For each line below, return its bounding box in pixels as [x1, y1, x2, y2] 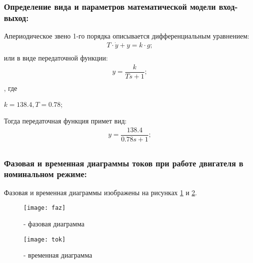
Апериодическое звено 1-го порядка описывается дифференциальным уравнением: [4, 31, 250, 41]
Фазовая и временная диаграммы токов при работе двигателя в [4, 157, 244, 169]
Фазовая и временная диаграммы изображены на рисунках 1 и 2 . [4, 187, 197, 197]
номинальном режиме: [4, 168, 87, 180]
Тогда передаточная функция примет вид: [4, 115, 127, 125]
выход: [4, 11, 29, 23]
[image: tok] [23, 236, 66, 243]
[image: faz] [23, 204, 66, 212]
